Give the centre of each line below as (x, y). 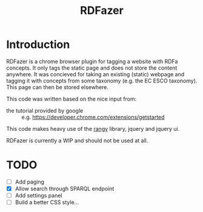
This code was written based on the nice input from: (72, 99)
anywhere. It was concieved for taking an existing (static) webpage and (95, 74)
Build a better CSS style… (47, 202)
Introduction (38, 45)
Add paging (29, 182)
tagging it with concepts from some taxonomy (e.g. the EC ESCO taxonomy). (102, 81)
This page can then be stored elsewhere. (58, 87)
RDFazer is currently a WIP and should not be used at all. (77, 141)
